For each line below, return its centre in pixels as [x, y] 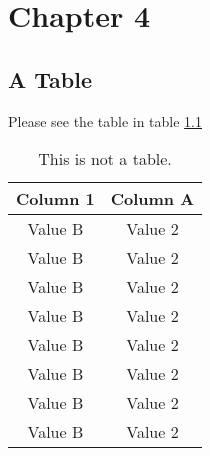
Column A [152, 199]
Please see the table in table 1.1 [105, 120]
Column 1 [55, 199]
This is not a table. [105, 159]
